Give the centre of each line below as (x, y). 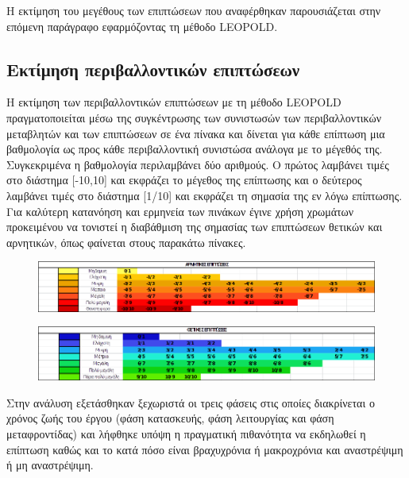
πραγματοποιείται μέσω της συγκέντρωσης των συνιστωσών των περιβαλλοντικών (194, 117)
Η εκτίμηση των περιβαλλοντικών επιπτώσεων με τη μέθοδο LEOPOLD (174, 102)
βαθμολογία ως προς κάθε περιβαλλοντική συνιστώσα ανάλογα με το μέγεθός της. (195, 149)
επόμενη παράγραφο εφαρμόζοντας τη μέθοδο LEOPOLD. (142, 26)
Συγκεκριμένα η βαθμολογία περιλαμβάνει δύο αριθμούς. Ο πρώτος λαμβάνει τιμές (198, 164)
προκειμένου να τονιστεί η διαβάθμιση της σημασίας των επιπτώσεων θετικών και (195, 227)
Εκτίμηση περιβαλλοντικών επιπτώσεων (153, 69)
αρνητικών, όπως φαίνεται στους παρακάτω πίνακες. (126, 242)
